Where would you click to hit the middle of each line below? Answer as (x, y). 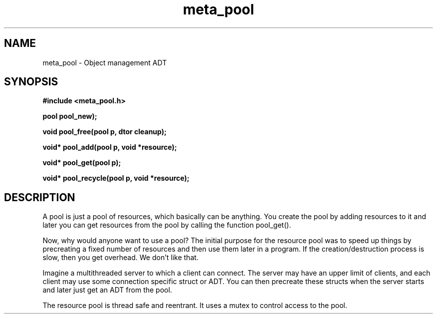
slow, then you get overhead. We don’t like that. (120, 258)
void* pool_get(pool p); (82, 163)
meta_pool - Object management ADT (105, 62)
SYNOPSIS (31, 82)
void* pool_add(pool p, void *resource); (110, 147)
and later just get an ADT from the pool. (107, 290)
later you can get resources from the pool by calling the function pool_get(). (167, 225)
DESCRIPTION (40, 197)
